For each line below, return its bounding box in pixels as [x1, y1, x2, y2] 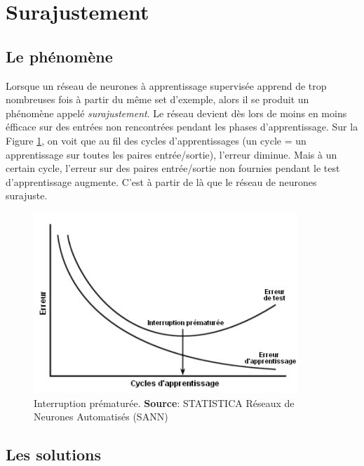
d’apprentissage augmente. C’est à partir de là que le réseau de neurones [6, 174, 317, 189]
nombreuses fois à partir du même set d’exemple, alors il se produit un [6, 92, 309, 107]
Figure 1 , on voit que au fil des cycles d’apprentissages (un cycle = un [6, 133, 306, 147]
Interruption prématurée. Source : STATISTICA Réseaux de [34, 395, 295, 410]
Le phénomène [6, 45, 113, 67]
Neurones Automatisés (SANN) [34, 409, 168, 424]
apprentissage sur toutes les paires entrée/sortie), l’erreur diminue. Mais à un [6, 147, 337, 161]
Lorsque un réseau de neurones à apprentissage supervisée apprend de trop [6, 78, 327, 93]
